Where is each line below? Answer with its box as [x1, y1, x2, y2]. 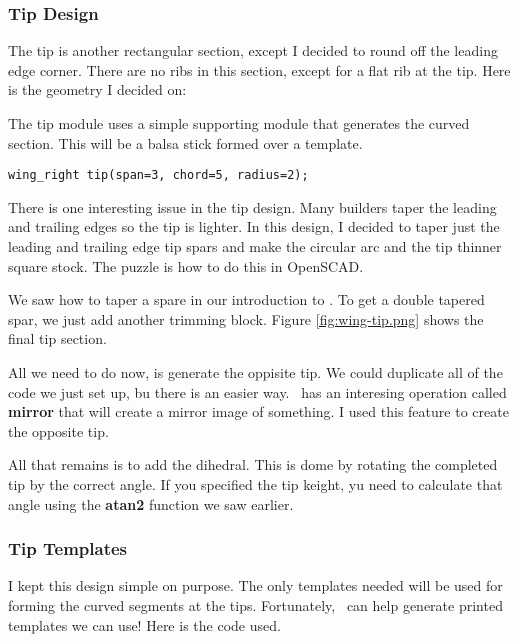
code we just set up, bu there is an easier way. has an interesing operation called [8, 381, 507, 402]
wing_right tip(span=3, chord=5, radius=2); [8, 168, 309, 183]
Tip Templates [8, 536, 128, 561]
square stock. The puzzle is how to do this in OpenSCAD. [8, 255, 364, 276]
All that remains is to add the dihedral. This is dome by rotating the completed [8, 454, 498, 475]
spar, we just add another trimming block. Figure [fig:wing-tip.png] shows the [8, 308, 484, 329]
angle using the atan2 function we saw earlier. [8, 493, 294, 514]
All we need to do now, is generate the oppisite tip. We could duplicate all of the [8, 362, 503, 382]
